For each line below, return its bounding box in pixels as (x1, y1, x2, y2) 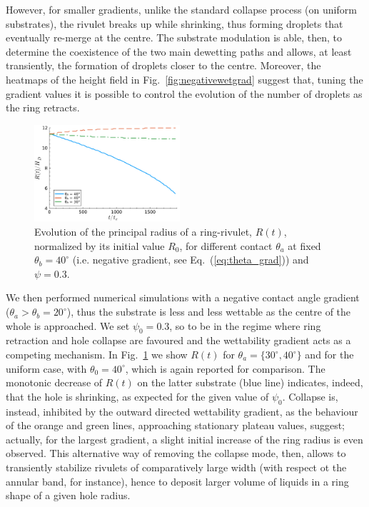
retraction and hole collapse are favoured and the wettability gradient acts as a (6, 333, 351, 348)
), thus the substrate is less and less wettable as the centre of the (66, 304, 351, 319)
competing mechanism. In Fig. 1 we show (6, 347, 188, 362)
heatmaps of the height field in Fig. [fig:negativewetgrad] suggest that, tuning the (6, 71, 363, 86)
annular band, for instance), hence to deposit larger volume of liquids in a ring (6, 473, 349, 488)
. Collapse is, (282, 388, 338, 403)
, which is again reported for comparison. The (125, 361, 325, 376)
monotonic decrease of (6, 375, 103, 390)
